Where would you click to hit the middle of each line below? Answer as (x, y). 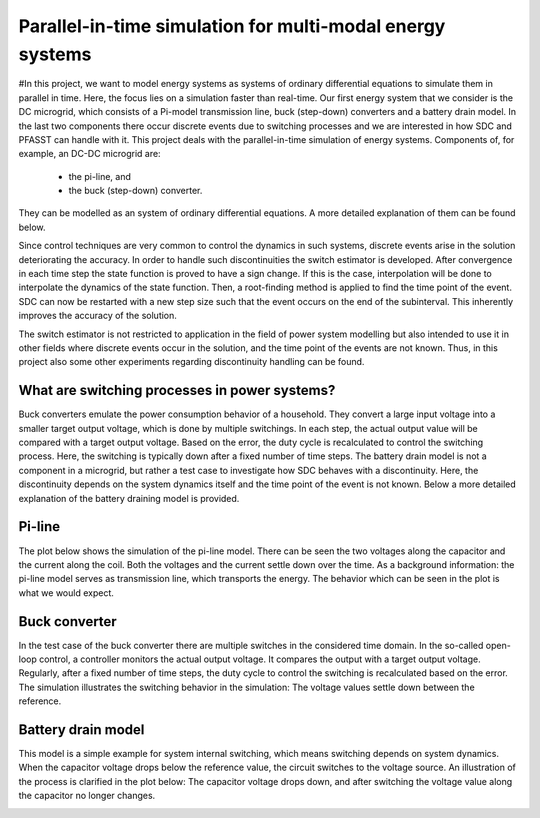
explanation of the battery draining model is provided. (129, 498)
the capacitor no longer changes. (87, 796)
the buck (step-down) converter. (135, 191)
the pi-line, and (100, 176)
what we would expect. (66, 592)
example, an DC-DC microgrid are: (89, 154)
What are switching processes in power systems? (177, 390)
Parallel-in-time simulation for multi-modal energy (232, 26)
